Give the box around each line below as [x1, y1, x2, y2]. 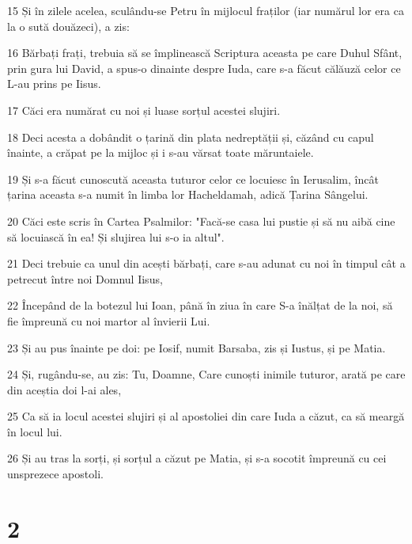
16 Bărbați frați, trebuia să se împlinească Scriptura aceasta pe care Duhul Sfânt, [7, 44, 403, 61]
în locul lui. [7, 423, 62, 439]
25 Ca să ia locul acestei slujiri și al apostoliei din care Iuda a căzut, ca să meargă [7, 408, 405, 424]
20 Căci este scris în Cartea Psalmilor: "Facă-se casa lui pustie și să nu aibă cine [7, 212, 395, 229]
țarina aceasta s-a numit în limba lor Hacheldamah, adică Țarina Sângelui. [7, 186, 369, 203]
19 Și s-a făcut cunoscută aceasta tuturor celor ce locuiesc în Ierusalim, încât [7, 170, 379, 187]
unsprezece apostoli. [7, 466, 104, 482]
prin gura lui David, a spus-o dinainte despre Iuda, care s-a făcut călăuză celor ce [7, 59, 401, 76]
